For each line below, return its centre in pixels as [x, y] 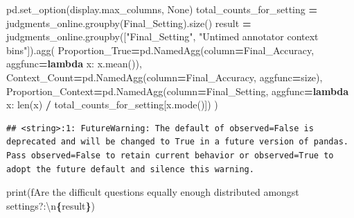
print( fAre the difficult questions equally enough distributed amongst [153, 192]
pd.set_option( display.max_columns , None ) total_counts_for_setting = [162, 9]
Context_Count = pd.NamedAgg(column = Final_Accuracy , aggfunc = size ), [165, 77]
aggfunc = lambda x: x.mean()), [74, 64]
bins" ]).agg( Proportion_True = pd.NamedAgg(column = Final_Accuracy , [160, 50]
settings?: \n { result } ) [51, 205]
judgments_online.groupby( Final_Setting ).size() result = [129, 23]
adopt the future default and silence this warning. [130, 169]
